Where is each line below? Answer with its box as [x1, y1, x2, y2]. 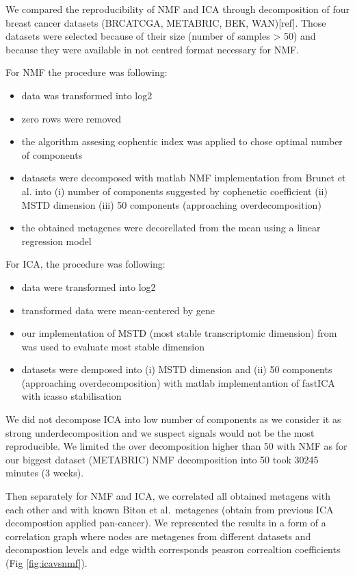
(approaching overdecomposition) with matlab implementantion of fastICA [21, 375, 335, 389]
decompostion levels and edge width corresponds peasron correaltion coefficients [5, 542, 341, 557]
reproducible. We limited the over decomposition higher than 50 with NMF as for [5, 439, 347, 453]
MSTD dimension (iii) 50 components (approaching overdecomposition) [21, 197, 321, 212]
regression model [21, 233, 92, 248]
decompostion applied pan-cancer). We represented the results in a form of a [5, 515, 326, 530]
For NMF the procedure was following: [5, 65, 168, 79]
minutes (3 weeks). [5, 465, 84, 480]
